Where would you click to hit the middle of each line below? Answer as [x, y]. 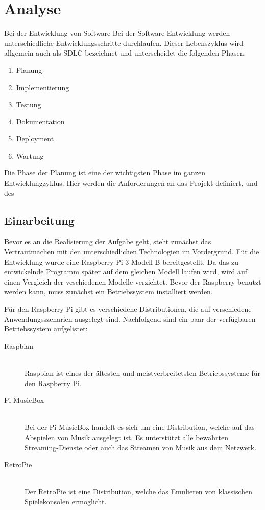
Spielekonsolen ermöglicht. [66, 501]
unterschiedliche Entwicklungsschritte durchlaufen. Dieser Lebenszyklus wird [124, 43]
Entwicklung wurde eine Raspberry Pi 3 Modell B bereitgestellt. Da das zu [122, 261]
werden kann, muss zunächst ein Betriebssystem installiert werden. [109, 291]
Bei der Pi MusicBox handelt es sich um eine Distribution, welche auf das [140, 427]
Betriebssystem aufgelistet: [46, 329]
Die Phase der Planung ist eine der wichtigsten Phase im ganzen [105, 173]
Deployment [35, 138]
